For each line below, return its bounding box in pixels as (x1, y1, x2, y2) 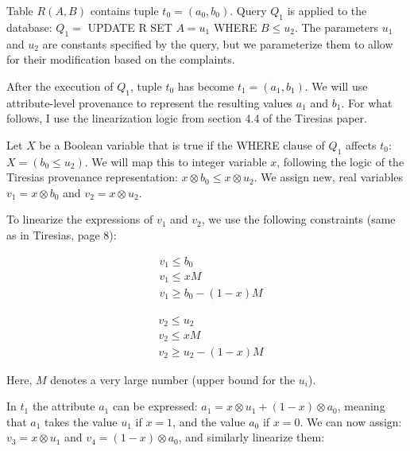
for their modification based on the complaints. (6, 51, 235, 68)
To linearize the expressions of (6, 211, 153, 227)
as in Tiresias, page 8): (6, 226, 117, 243)
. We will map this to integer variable (84, 153, 267, 169)
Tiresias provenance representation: (6, 169, 178, 185)
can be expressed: (112, 398, 198, 414)
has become (177, 77, 234, 94)
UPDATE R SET (87, 18, 172, 35)
